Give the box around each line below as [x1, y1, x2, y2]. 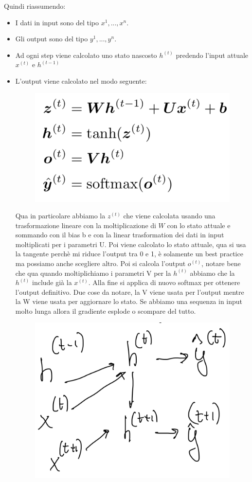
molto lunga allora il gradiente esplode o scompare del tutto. [15, 305, 196, 316]
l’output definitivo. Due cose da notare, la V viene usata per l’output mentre [15, 286, 244, 297]
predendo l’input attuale [176, 50, 249, 60]
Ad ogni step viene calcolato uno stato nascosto [15, 50, 157, 60]
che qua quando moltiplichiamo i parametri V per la [15, 268, 171, 278]
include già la [32, 277, 72, 287]
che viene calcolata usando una [123, 210, 216, 220]
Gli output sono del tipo [15, 34, 88, 44]
